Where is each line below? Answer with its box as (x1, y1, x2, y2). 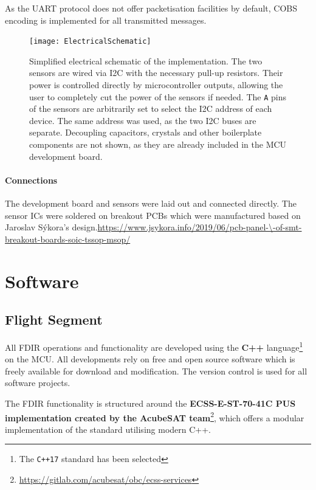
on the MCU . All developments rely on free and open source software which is (5, 353, 295, 365)
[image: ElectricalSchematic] (29, 37, 151, 46)
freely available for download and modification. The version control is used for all (5, 364, 307, 377)
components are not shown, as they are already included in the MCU (29, 138, 287, 151)
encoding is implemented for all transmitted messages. (5, 13, 207, 26)
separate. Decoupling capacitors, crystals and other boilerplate (29, 126, 262, 139)
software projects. (5, 376, 70, 389)
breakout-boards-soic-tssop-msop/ (5, 232, 131, 245)
